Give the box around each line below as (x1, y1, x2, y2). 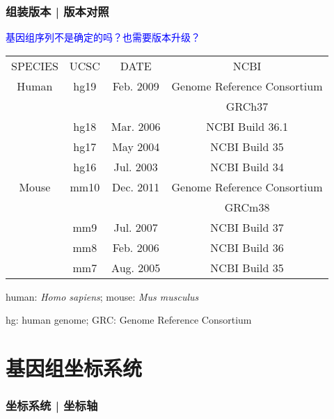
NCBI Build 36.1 (206, 118, 288, 134)
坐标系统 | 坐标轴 (6, 397, 98, 414)
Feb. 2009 (112, 77, 159, 94)
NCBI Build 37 (210, 219, 284, 235)
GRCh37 (225, 97, 269, 114)
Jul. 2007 (113, 219, 158, 235)
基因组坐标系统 (6, 354, 143, 382)
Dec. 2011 (112, 178, 160, 195)
